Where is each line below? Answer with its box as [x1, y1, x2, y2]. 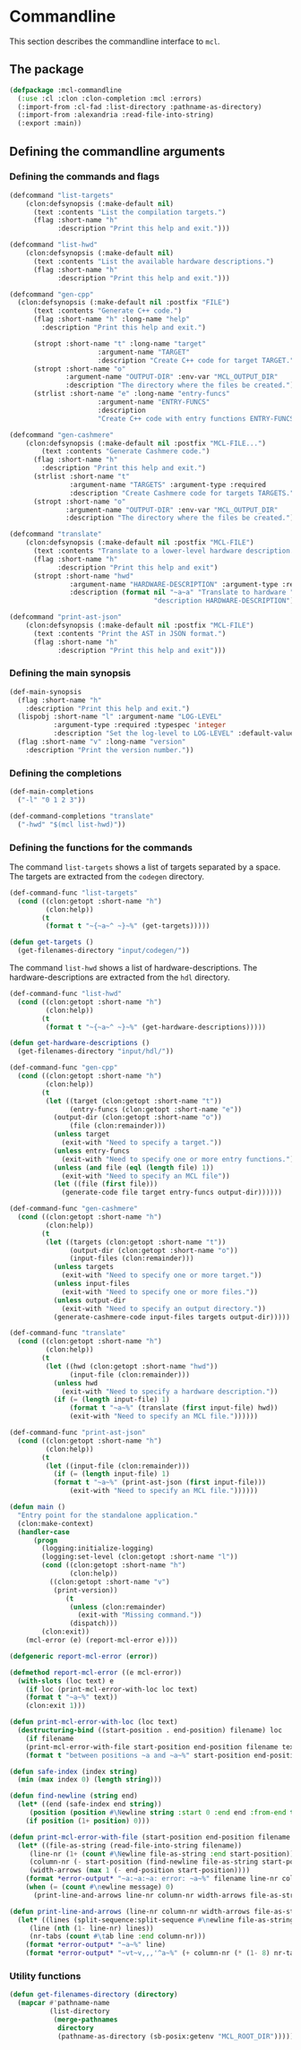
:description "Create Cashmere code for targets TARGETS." [69, 488, 295, 498]
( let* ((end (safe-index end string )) [17, 1800, 163, 1809]
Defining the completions [9, 767, 123, 779]
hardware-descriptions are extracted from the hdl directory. [9, 972, 230, 982]
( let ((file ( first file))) [53, 1179, 159, 1188]
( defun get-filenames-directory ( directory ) [9, 1990, 178, 1999]
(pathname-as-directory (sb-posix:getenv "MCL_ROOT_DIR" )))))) [56, 2031, 298, 2041]
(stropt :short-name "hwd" [32, 571, 134, 580]
